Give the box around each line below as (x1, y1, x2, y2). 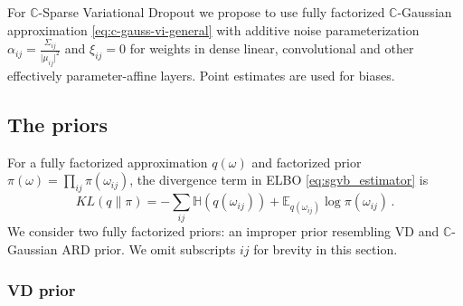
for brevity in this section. (253, 240, 398, 259)
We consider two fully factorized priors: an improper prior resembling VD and (7, 222, 439, 241)
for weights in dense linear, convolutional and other (129, 39, 414, 58)
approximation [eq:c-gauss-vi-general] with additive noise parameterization (7, 20, 420, 39)
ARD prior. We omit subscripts (61, 240, 236, 259)
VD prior (7, 278, 76, 301)
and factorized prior (251, 152, 362, 171)
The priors (7, 110, 108, 138)
